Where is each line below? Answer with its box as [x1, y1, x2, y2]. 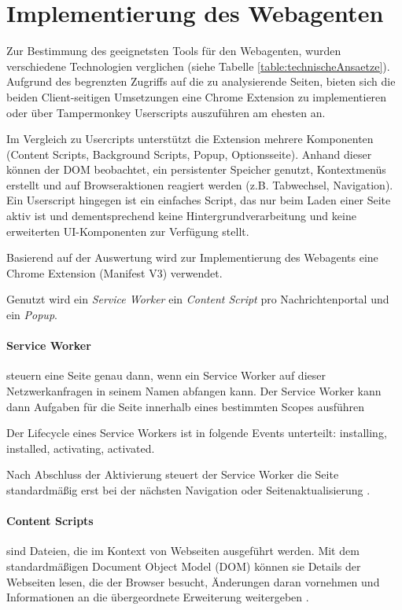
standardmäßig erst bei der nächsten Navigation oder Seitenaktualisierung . [6, 481, 371, 498]
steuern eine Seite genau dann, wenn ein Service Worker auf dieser [6, 367, 326, 384]
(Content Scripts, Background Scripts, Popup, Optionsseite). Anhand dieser [6, 145, 372, 162]
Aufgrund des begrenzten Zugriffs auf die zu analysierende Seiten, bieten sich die [6, 73, 396, 90]
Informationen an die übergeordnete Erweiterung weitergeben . [6, 589, 309, 605]
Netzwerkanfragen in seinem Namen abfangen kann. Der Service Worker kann [6, 383, 382, 399]
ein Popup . [6, 307, 57, 323]
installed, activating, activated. [6, 439, 155, 456]
